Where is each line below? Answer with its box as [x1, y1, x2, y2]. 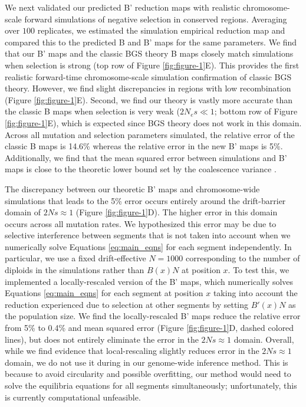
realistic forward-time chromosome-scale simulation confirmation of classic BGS [5, 70, 292, 83]
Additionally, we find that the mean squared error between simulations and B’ [5, 151, 287, 163]
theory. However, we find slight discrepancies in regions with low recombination [5, 82, 291, 94]
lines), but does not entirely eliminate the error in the [5, 333, 199, 345]
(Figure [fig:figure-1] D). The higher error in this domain [75, 206, 278, 218]
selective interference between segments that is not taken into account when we [5, 229, 291, 241]
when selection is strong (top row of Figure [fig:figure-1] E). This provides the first [5, 58, 300, 71]
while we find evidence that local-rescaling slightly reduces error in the [5, 344, 259, 357]
